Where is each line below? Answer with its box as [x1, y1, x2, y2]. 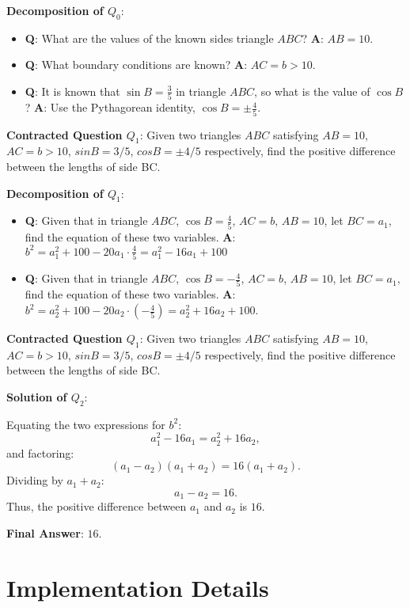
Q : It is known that [25, 82, 120, 99]
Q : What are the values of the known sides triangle [25, 29, 274, 46]
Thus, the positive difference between [6, 498, 187, 515]
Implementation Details [6, 571, 269, 603]
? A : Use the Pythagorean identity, [25, 99, 196, 116]
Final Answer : [6, 524, 84, 541]
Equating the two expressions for [6, 416, 165, 432]
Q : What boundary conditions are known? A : [25, 56, 248, 73]
